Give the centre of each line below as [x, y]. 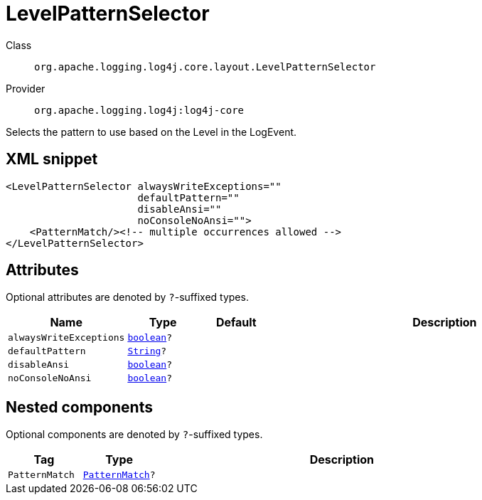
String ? [147, 351]
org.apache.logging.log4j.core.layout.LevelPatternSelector [205, 67]
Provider [26, 88]
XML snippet [52, 159]
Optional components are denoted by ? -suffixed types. [134, 435]
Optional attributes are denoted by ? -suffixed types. [127, 297]
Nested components [79, 407]
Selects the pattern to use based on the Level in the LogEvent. [151, 132]
